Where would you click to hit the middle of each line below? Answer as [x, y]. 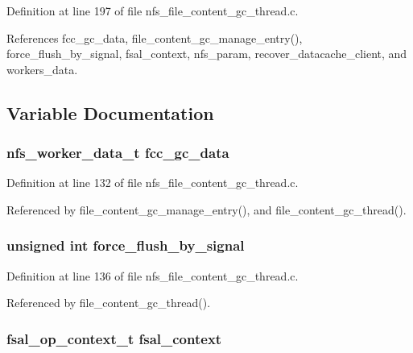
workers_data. [42, 69]
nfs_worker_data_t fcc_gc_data [118, 153]
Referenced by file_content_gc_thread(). [109, 303]
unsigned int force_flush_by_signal [126, 245]
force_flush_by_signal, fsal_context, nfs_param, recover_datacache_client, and [207, 54]
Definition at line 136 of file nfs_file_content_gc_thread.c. [153, 275]
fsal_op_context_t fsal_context [114, 338]
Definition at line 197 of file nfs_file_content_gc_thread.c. [153, 10]
